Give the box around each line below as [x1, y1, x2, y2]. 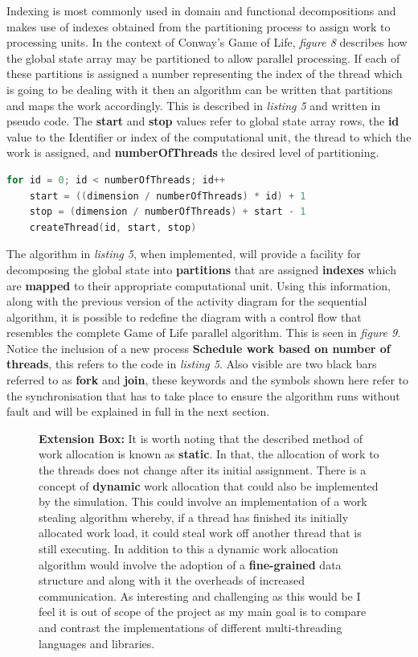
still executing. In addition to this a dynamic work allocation [39, 540, 338, 556]
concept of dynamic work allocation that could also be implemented [39, 477, 379, 494]
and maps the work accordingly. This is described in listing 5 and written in [6, 96, 381, 113]
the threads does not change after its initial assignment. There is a [39, 462, 367, 478]
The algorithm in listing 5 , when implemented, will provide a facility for [6, 245, 361, 262]
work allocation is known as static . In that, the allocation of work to [39, 446, 379, 462]
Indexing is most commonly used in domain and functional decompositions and [6, 2, 396, 18]
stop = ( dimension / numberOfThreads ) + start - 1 [29, 206, 306, 218]
